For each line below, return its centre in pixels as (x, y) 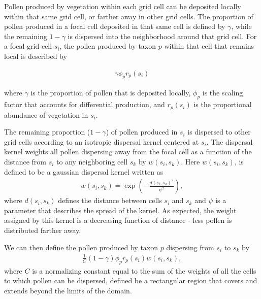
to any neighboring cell (92, 162)
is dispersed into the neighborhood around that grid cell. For (162, 36)
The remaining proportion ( (47, 132)
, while (241, 26)
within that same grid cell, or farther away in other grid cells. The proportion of (129, 16)
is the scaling (223, 93)
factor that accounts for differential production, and (85, 104)
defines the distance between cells (110, 200)
